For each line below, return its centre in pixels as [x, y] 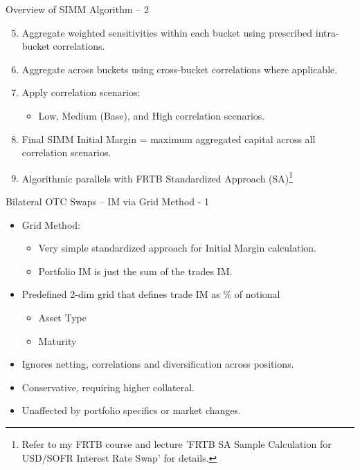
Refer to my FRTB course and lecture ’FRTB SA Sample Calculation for [177, 443]
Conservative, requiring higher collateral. [108, 387]
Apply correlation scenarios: [81, 92]
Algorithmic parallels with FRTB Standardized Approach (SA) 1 [157, 177]
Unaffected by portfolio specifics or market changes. [131, 410]
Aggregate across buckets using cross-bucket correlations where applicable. [180, 69]
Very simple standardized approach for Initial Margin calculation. [177, 248]
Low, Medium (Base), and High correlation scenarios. [152, 115]
